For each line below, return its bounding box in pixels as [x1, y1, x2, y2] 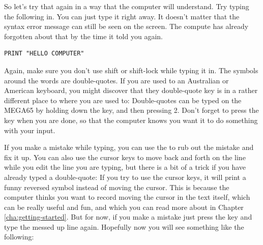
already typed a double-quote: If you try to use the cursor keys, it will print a [4, 171, 246, 182]
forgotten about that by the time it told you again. [4, 30, 163, 41]
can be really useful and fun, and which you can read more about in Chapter [4, 201, 244, 212]
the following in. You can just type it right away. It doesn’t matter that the [4, 11, 240, 21]
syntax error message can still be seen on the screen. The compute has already [4, 21, 249, 32]
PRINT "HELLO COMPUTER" [4, 50, 84, 57]
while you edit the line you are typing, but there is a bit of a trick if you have [4, 162, 246, 172]
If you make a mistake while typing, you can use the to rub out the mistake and [4, 142, 254, 152]
